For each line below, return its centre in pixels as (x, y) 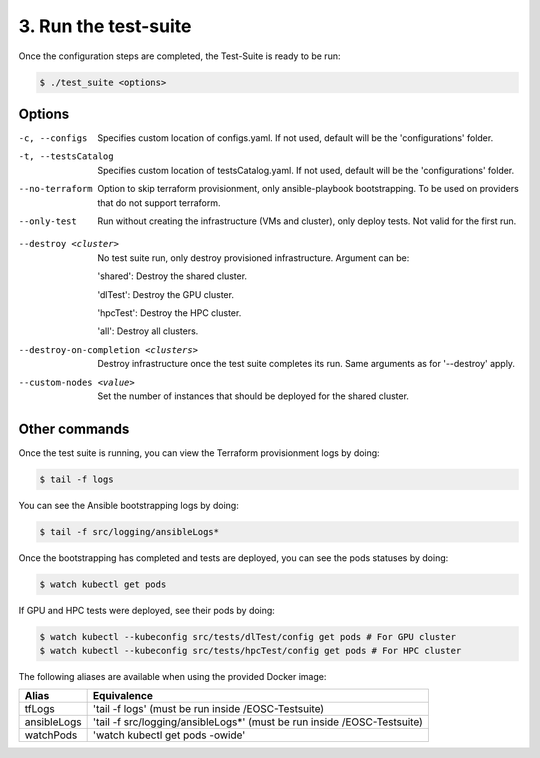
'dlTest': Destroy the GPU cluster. (166, 294)
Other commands (74, 428)
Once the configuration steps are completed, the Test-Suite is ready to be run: (179, 56)
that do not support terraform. (159, 202)
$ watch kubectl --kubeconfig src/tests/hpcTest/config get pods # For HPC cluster (250, 651)
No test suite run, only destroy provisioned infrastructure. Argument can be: (253, 257)
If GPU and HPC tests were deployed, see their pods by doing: (146, 610)
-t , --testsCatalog (66, 156)
